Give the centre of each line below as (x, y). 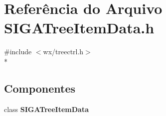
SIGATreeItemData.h (79, 28)
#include (18, 52)
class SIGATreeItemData (46, 109)
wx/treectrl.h (63, 52)
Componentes (40, 88)
